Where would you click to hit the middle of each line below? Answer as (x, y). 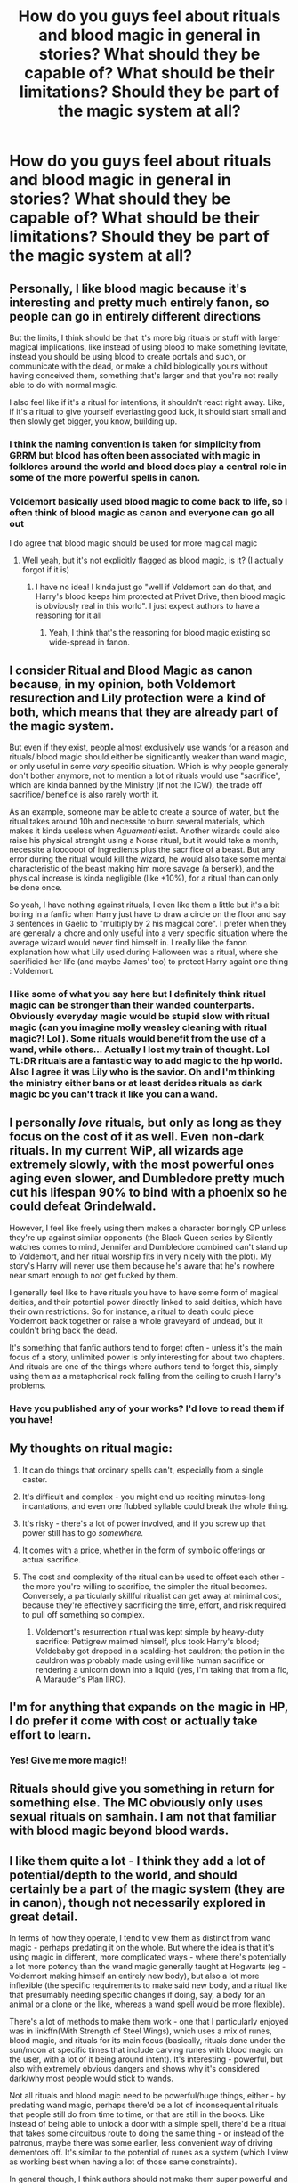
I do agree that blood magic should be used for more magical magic (133, 543)
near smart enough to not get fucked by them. (94, 1275)
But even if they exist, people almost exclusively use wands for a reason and (149, 747)
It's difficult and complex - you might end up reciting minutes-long (144, 1497)
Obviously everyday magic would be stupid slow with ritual (139, 1016)
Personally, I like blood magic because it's (128, 288)
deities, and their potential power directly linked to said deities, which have (146, 1302)
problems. (28, 1385)
